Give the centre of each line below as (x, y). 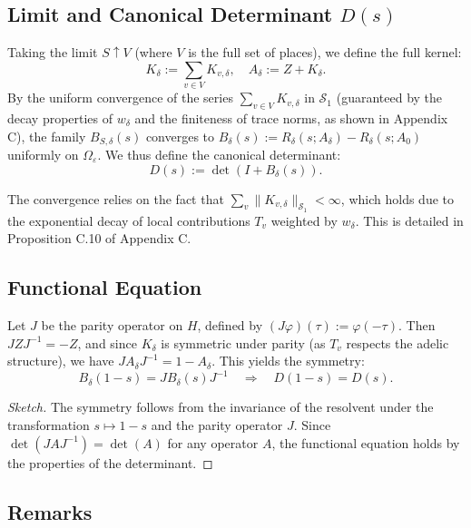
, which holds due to (397, 198)
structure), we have (61, 361)
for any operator (213, 442)
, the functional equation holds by (366, 442)
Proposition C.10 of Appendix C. (99, 238)
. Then (417, 325)
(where (153, 52)
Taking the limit (53, 52)
